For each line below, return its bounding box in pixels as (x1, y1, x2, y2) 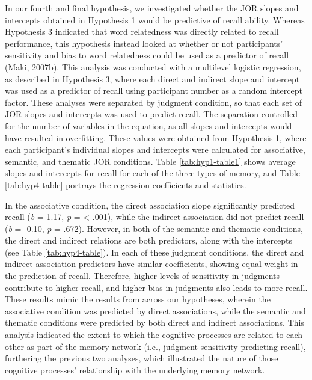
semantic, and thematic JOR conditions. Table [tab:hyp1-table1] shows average (5, 155, 296, 167)
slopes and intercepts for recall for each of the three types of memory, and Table (5, 167, 300, 179)
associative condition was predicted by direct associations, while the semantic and (5, 304, 306, 317)
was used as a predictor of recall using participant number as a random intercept (5, 84, 302, 97)
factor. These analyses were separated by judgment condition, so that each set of (5, 96, 302, 108)
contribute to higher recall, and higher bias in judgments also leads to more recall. (5, 281, 308, 293)
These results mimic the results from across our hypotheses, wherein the (5, 293, 271, 305)
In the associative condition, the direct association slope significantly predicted (5, 198, 295, 211)
